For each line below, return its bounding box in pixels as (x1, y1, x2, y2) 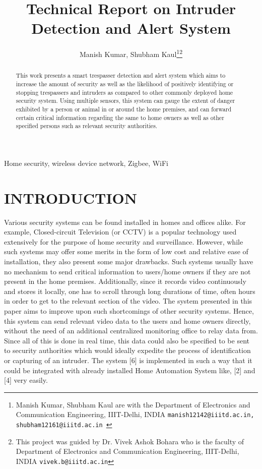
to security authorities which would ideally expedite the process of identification (4, 345, 251, 356)
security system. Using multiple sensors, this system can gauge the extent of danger (16, 96, 235, 105)
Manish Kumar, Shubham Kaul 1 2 (80, 47, 182, 59)
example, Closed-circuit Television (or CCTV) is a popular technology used (4, 226, 237, 237)
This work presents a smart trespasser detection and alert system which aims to (16, 71, 226, 80)
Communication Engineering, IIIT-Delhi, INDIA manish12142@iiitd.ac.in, (16, 409, 254, 420)
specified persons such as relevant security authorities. (16, 122, 158, 130)
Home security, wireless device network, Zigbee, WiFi (4, 157, 169, 168)
